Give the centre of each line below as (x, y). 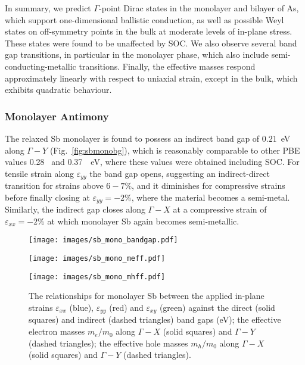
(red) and (126, 307)
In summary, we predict (48, 8)
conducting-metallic (41, 66)
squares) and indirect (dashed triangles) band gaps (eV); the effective (155, 319)
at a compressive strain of (220, 209)
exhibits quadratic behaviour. (58, 90)
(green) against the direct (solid (217, 307)
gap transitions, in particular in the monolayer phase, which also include (137, 54)
